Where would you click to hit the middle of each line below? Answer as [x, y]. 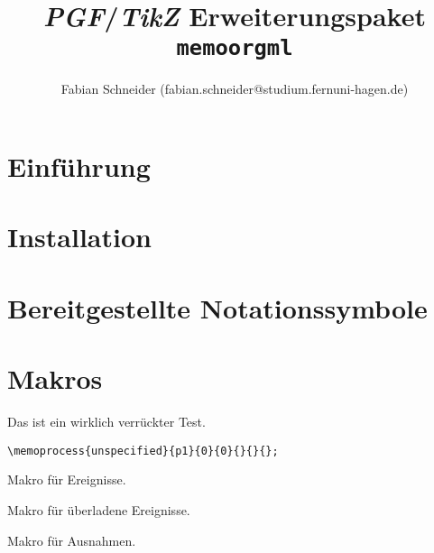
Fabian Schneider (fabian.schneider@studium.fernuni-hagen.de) [235, 89]
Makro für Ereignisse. [67, 479]
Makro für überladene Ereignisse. [99, 509]
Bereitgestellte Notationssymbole [217, 307]
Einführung [79, 166]
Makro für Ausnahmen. [72, 540]
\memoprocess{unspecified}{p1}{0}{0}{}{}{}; [143, 451]
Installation [79, 237]
